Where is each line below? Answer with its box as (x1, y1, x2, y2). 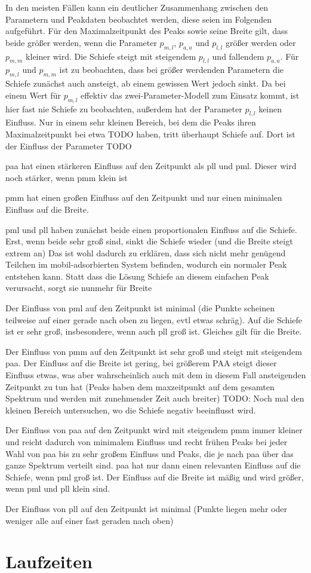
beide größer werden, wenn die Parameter (5, 36, 157, 48)
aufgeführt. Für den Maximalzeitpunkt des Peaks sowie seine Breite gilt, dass (5, 24, 288, 37)
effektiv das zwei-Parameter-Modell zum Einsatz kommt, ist (81, 88, 300, 101)
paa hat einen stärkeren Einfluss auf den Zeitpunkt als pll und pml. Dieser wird (5, 160, 297, 172)
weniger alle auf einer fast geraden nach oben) (5, 514, 174, 526)
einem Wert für (5, 88, 61, 101)
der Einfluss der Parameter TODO (5, 139, 132, 152)
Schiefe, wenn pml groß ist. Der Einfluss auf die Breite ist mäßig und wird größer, (5, 470, 304, 483)
